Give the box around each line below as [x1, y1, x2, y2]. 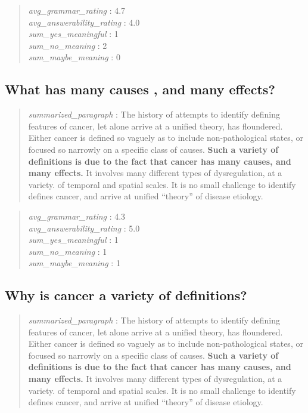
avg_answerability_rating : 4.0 [28, 16, 140, 28]
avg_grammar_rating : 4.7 [28, 4, 126, 16]
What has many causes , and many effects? [5, 80, 275, 98]
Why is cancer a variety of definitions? [5, 286, 247, 304]
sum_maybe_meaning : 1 [28, 257, 120, 269]
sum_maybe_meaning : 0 [28, 51, 120, 63]
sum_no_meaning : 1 [28, 245, 107, 257]
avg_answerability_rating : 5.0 [28, 221, 140, 234]
